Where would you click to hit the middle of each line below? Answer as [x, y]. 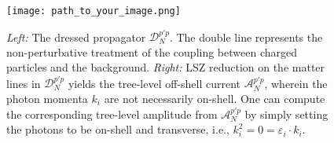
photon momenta [47, 99]
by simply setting [286, 114]
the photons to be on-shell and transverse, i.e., [118, 129]
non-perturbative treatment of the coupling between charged [152, 51]
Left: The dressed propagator [76, 37]
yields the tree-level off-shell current [154, 83]
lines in [24, 83]
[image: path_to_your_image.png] [94, 11]
